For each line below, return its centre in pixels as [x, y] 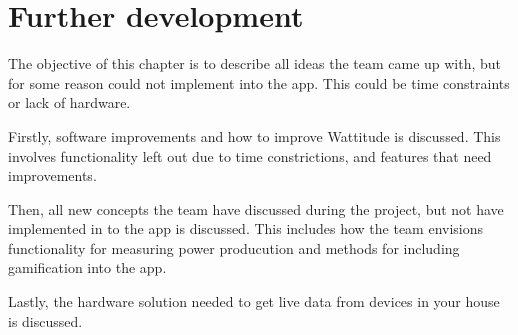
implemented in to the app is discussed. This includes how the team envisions [246, 228]
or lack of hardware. [69, 102]
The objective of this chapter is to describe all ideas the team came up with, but [255, 63]
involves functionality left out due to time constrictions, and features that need [250, 155]
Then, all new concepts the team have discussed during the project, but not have [256, 208]
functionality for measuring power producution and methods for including [234, 247]
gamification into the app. [87, 267]
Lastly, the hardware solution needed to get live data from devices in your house [254, 301]
